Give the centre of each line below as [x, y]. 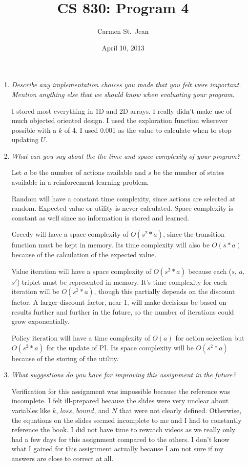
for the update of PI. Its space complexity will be [120, 347]
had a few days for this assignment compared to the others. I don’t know [120, 439]
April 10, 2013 [123, 47]
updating [25, 139]
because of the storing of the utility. [65, 358]
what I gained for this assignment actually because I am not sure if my [117, 449]
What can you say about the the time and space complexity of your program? [126, 156]
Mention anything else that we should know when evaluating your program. [123, 94]
